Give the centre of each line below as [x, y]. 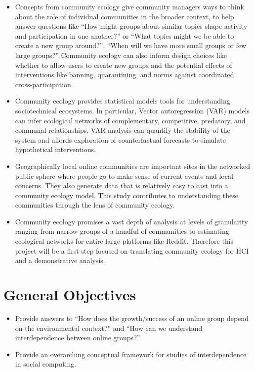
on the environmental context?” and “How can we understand [109, 328]
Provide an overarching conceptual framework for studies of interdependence [131, 354]
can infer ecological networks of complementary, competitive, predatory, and [130, 120]
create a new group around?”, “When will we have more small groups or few [131, 45]
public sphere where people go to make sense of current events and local [124, 176]
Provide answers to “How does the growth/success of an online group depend [132, 318]
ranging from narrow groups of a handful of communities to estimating [122, 231]
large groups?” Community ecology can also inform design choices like [121, 55]
